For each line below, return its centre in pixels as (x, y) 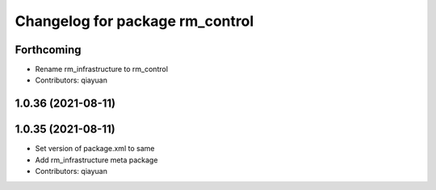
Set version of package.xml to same (95, 149)
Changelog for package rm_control (134, 21)
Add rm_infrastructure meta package (96, 160)
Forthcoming (48, 50)
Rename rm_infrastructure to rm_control (102, 70)
